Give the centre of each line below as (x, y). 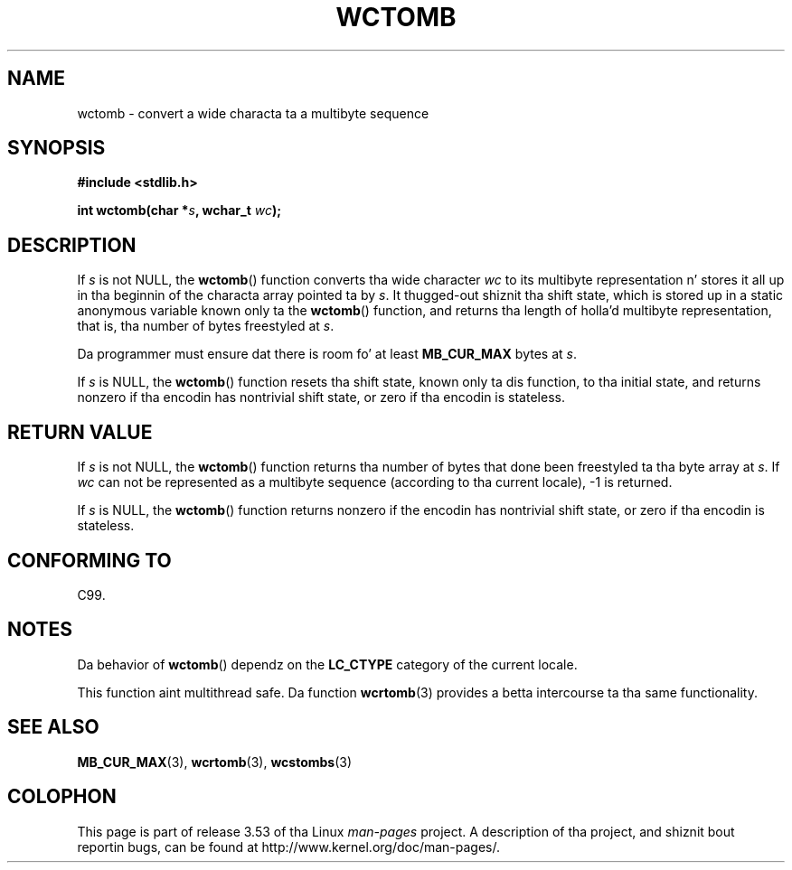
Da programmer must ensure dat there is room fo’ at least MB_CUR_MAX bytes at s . (327, 354)
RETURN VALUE (80, 432)
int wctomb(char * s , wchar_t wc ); (179, 210)
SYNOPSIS (57, 148)
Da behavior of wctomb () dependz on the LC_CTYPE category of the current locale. (327, 664)
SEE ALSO (53, 727)
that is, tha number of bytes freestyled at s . (206, 326)
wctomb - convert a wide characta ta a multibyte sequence (253, 113)
